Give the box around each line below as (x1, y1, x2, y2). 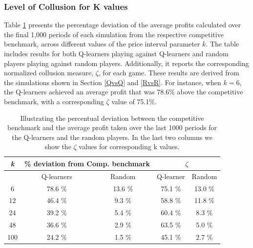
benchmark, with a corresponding (4, 96, 104, 106)
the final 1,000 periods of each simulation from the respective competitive (4, 29, 224, 39)
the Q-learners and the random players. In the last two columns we (12, 132, 212, 142)
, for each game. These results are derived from (98, 68, 239, 78)
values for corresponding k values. (79, 141, 180, 152)
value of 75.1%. (111, 96, 157, 106)
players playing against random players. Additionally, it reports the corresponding (4, 58, 249, 68)
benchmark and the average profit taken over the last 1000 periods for (7, 122, 217, 133)
